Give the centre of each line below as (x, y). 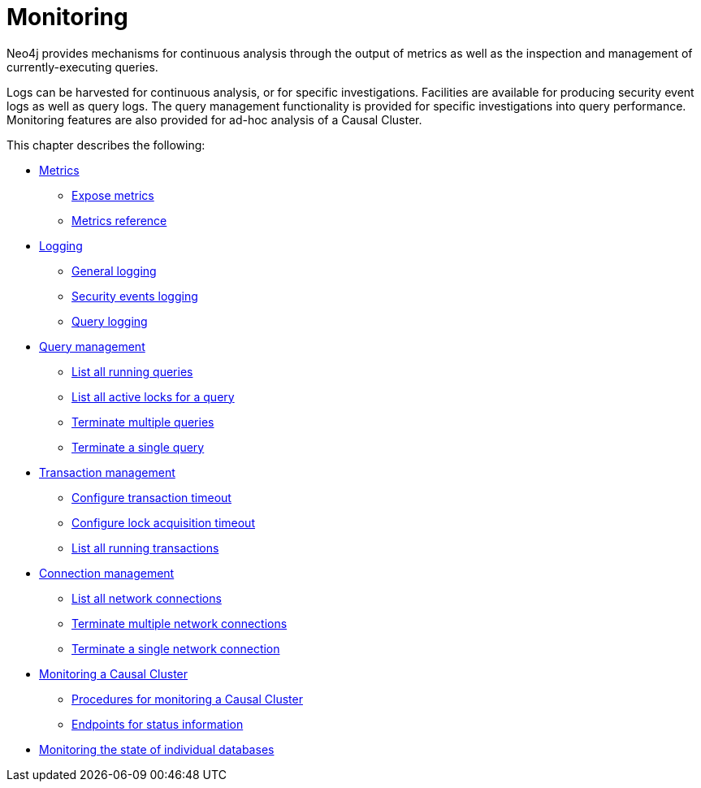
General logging (114, 271)
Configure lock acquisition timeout (163, 522)
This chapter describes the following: (106, 145)
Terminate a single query (138, 447)
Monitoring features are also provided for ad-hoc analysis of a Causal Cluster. (214, 119)
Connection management (107, 573)
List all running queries (132, 371)
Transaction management (107, 472)
